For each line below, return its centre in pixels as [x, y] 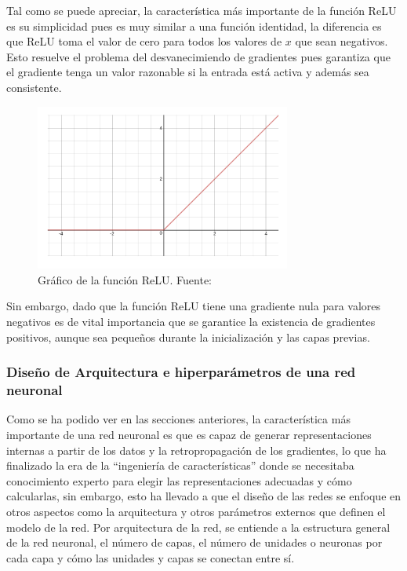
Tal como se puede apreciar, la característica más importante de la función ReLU [202, 10]
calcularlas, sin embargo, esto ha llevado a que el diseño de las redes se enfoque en [204, 496]
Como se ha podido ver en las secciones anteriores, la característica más [178, 419]
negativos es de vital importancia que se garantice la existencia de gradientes [191, 322]
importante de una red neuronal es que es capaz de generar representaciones [189, 434]
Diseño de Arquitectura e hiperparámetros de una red [181, 372]
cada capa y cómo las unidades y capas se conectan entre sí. [151, 557]
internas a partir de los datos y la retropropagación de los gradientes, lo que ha [196, 450]
